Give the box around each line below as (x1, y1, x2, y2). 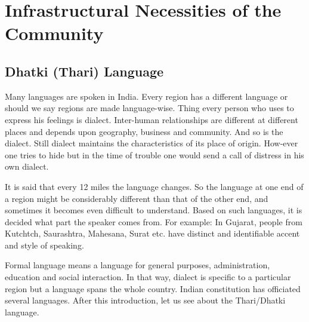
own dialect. (5, 160, 49, 173)
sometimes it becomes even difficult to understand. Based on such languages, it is (5, 204, 302, 216)
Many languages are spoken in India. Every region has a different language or (5, 90, 288, 102)
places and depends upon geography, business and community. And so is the (5, 125, 283, 137)
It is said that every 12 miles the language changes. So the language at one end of (5, 180, 304, 192)
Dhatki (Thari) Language (5, 62, 164, 80)
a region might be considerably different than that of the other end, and (5, 192, 268, 204)
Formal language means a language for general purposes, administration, (5, 259, 270, 271)
